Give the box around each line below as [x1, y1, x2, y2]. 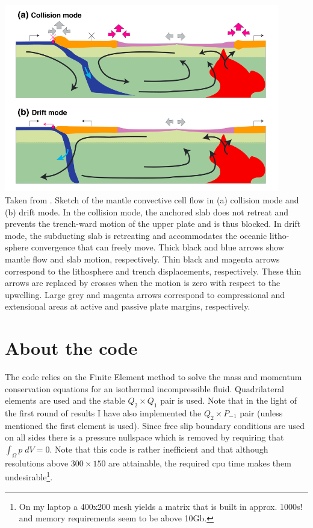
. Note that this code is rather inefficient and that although [49, 442, 268, 455]
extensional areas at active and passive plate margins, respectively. [5, 300, 250, 313]
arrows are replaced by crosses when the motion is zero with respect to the [5, 276, 280, 289]
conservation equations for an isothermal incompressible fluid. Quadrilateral [5, 382, 284, 395]
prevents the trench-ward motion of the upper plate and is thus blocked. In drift [5, 217, 301, 230]
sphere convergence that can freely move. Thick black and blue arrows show [5, 241, 284, 253]
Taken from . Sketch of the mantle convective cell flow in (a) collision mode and [5, 193, 299, 206]
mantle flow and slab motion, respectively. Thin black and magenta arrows [5, 252, 280, 265]
